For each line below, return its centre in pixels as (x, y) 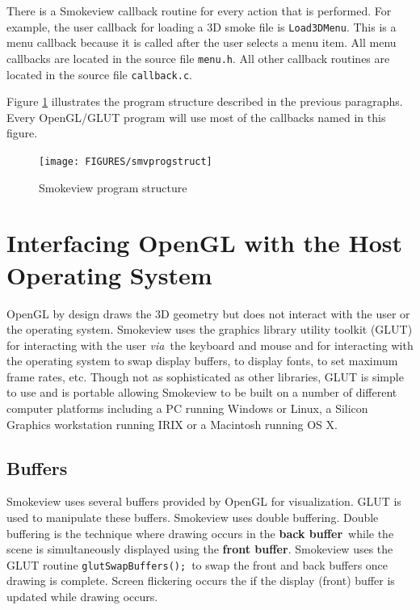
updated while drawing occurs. (82, 597)
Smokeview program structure (113, 187)
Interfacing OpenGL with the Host (204, 243)
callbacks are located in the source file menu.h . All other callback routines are (198, 58)
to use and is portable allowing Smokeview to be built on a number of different (202, 392)
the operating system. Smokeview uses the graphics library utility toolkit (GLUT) (210, 329)
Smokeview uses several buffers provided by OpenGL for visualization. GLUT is (204, 501)
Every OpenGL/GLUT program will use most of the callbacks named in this (196, 117)
